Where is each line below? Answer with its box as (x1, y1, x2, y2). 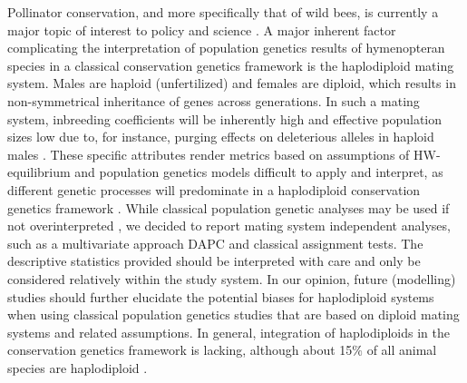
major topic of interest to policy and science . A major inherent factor (7, 20, 396, 39)
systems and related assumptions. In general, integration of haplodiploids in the (7, 322, 450, 341)
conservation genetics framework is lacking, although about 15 (7, 340, 353, 359)
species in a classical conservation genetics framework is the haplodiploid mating (7, 55, 454, 74)
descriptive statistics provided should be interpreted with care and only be (7, 251, 421, 270)
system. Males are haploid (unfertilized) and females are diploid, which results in (7, 74, 456, 93)
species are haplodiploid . (7, 358, 148, 377)
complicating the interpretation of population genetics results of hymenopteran (7, 38, 445, 57)
